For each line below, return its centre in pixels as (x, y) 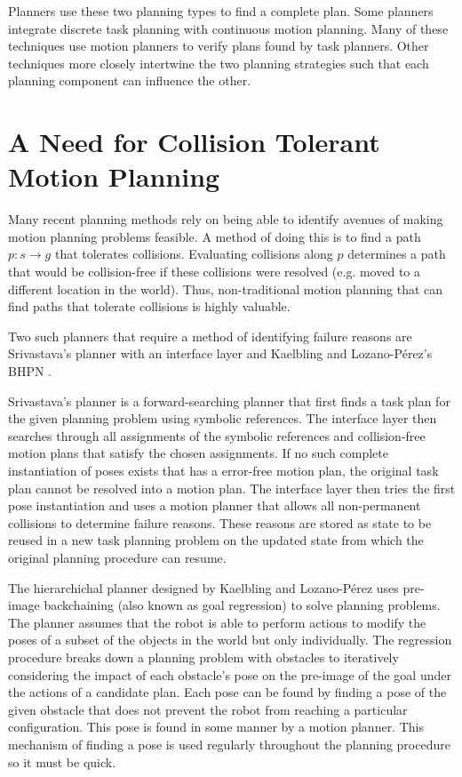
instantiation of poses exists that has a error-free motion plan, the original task (223, 470)
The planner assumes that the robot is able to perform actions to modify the (217, 622)
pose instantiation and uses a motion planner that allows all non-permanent (215, 505)
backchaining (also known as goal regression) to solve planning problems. (242, 605)
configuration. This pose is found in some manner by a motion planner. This (216, 727)
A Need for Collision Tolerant (194, 142)
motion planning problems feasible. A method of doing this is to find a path (215, 236)
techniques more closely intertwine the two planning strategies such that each (219, 63)
